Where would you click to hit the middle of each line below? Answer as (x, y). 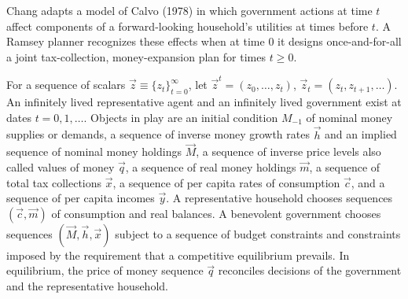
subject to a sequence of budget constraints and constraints (258, 233)
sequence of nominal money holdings (94, 151)
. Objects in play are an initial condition (181, 117)
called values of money (61, 166)
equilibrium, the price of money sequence (105, 270)
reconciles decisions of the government (310, 270)
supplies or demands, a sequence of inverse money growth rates (158, 134)
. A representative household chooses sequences (279, 198)
